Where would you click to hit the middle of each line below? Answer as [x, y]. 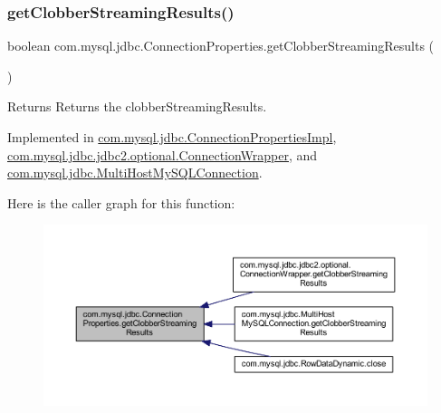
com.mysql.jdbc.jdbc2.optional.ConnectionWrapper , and [163, 154]
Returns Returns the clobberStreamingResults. [137, 106]
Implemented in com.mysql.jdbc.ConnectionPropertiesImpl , [172, 137]
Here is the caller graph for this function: [121, 202]
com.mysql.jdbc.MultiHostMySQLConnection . [135, 173]
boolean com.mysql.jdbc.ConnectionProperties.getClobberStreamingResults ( [221, 46]
